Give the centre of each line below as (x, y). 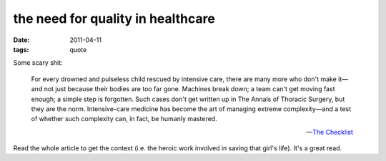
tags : (21, 49)
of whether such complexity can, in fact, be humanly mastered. (124, 119)
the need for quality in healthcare (114, 19)
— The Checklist (330, 132)
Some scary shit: (38, 63)
